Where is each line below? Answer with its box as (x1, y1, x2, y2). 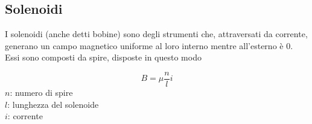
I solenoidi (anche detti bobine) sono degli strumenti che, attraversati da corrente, (5, 28, 308, 40)
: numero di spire (10, 86, 73, 99)
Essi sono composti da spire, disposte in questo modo (5, 51, 202, 63)
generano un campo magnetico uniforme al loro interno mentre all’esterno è (5, 39, 284, 52)
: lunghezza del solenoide (7, 98, 99, 110)
